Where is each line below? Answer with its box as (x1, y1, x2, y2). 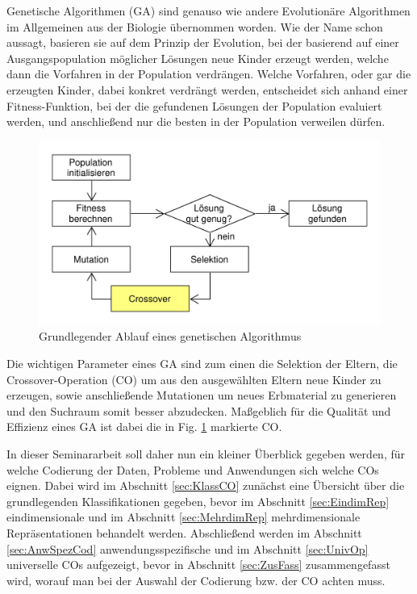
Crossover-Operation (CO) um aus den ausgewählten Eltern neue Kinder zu (6, 370, 382, 387)
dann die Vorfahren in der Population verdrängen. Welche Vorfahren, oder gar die (6, 65, 411, 82)
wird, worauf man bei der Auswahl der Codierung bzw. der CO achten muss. (6, 571, 386, 588)
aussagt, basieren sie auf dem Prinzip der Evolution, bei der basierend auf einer (6, 34, 399, 51)
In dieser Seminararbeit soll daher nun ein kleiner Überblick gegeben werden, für (6, 445, 406, 462)
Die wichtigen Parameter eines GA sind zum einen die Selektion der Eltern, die (6, 355, 398, 372)
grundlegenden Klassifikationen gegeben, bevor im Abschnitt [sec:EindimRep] (6, 492, 390, 509)
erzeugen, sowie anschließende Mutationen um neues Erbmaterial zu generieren (6, 387, 397, 404)
